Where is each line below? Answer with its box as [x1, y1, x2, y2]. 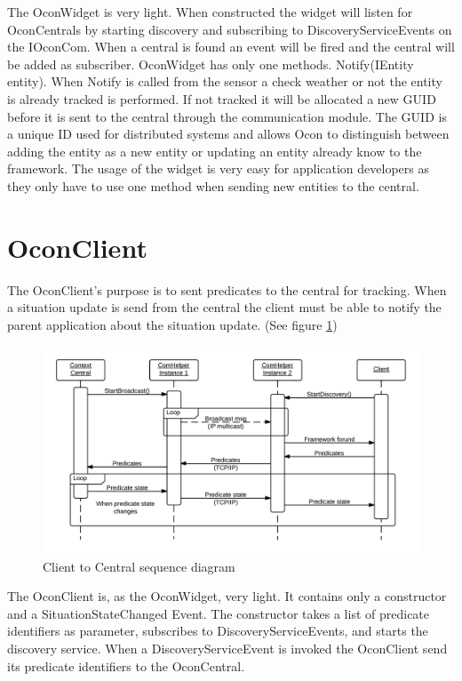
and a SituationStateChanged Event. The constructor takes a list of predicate [7, 604, 430, 622]
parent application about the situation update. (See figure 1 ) [7, 315, 338, 333]
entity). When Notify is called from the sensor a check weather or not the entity [7, 72, 442, 91]
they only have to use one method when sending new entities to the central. [7, 176, 419, 195]
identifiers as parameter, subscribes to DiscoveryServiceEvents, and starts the [7, 621, 428, 640]
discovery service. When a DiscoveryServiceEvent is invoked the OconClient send [7, 638, 448, 657]
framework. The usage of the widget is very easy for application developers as [7, 159, 429, 178]
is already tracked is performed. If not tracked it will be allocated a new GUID [7, 89, 436, 108]
